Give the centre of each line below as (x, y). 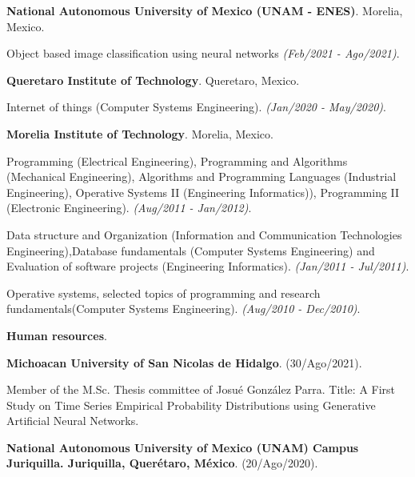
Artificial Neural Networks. (73, 421)
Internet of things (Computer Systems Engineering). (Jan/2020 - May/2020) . (196, 107)
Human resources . (57, 335)
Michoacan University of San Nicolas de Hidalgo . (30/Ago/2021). (184, 362)
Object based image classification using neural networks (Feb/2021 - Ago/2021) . (203, 53)
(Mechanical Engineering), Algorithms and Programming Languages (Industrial (202, 176)
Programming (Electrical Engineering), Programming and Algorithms (177, 160)
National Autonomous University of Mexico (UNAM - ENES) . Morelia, (205, 10)
